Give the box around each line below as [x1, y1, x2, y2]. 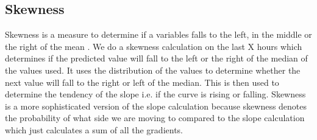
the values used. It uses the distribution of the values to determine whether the [5, 63, 301, 76]
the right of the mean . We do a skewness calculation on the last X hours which [5, 40, 302, 52]
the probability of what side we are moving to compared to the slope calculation [5, 111, 305, 124]
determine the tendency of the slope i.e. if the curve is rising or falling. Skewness [5, 88, 306, 100]
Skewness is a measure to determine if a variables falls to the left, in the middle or [5, 28, 312, 41]
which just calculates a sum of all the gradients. [5, 123, 183, 136]
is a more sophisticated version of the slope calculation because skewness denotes [5, 99, 307, 112]
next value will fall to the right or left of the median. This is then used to [5, 75, 279, 88]
